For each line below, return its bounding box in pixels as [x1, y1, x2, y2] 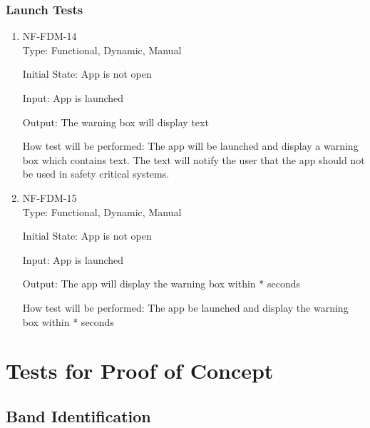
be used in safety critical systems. [22, 166, 170, 181]
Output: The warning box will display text [22, 114, 209, 129]
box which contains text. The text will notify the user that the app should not [22, 152, 365, 167]
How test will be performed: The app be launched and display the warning [22, 300, 349, 315]
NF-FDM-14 [22, 29, 77, 44]
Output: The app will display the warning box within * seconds [22, 276, 300, 291]
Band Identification [6, 404, 151, 427]
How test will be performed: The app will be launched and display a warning [22, 138, 359, 153]
